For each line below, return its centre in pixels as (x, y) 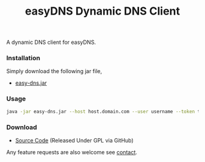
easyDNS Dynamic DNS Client (103, 11)
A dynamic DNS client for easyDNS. (51, 42)
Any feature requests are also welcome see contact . (72, 152)
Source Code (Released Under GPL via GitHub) (74, 140)
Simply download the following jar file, (54, 71)
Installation (23, 58)
